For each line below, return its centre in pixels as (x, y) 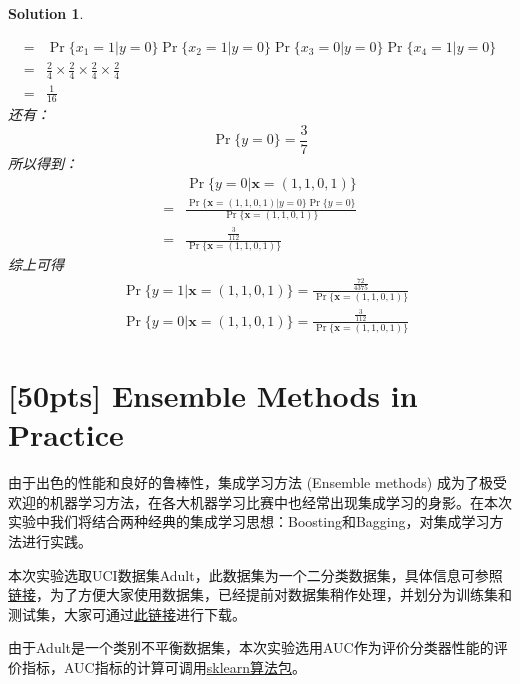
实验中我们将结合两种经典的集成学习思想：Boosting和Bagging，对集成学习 (249, 521)
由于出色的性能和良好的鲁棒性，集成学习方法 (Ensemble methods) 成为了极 (250, 482)
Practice (66, 434)
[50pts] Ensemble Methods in (213, 395)
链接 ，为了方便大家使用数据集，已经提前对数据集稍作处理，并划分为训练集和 (260, 594)
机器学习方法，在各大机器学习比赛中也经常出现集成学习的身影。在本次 (280, 501)
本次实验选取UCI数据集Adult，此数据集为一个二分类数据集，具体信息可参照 (255, 574)
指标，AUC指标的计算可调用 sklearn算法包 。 (164, 666)
